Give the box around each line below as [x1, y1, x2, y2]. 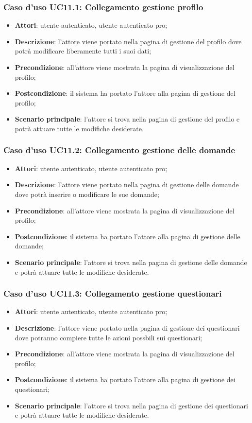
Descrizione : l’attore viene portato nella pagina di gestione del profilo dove [15, 36, 242, 46]
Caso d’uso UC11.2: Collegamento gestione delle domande [3, 144, 235, 156]
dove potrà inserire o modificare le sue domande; [15, 189, 159, 199]
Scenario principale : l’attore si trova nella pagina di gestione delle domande [15, 257, 247, 267]
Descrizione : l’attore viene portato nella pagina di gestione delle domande [15, 179, 239, 190]
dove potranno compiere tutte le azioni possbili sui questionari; [15, 332, 202, 342]
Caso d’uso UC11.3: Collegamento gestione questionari [3, 287, 222, 300]
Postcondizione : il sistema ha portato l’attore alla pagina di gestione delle [15, 231, 240, 241]
